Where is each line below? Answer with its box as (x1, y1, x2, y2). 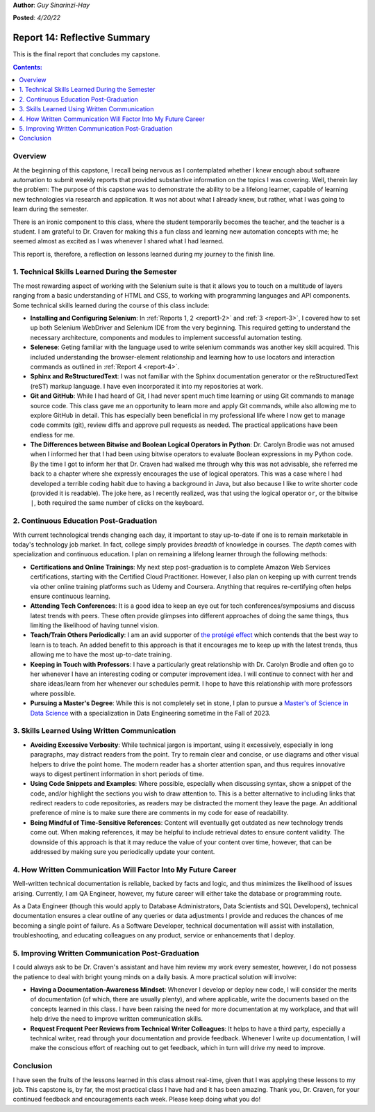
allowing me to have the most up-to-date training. (30, 650, 172, 659)
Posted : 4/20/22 (12, 14, 61, 22)
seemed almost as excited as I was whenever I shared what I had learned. (12, 237, 224, 245)
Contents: (12, 63, 43, 71)
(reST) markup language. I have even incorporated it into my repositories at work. (30, 382, 263, 390)
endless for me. (30, 430, 76, 439)
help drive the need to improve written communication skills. (30, 1015, 203, 1023)
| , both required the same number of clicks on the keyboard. (30, 499, 204, 507)
